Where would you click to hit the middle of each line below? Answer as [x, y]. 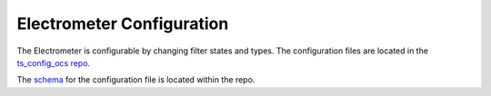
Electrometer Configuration [123, 24]
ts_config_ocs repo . [54, 62]
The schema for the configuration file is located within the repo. [136, 80]
